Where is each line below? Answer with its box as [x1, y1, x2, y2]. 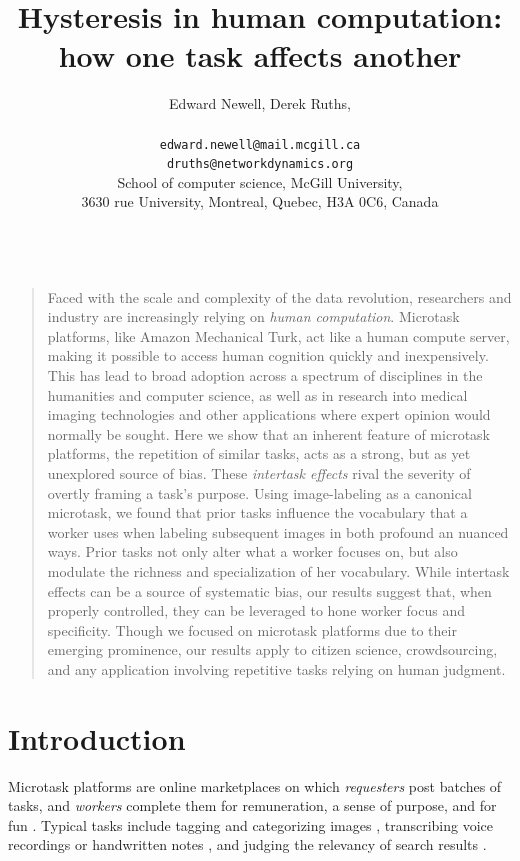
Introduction [8, 717, 186, 758]
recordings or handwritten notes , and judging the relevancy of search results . [8, 834, 487, 855]
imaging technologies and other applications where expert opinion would [47, 404, 491, 425]
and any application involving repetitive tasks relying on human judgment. [47, 658, 506, 679]
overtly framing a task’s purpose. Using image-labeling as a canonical [47, 482, 472, 503]
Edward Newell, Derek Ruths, [169, 93, 351, 114]
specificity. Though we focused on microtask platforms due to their [47, 619, 457, 640]
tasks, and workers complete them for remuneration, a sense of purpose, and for [8, 795, 497, 816]
